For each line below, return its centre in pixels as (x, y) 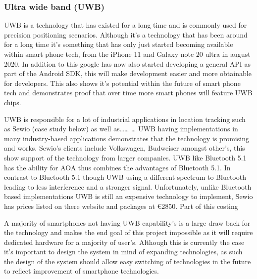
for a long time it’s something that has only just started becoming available (119, 44)
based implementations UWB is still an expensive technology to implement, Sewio (128, 196)
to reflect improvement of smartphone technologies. (81, 271)
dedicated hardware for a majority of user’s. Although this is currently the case (124, 242)
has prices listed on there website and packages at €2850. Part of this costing (121, 206)
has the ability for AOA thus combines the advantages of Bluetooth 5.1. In (117, 167)
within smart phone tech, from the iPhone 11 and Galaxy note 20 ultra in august (127, 54)
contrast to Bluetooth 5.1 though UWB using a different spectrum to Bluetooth (125, 177)
